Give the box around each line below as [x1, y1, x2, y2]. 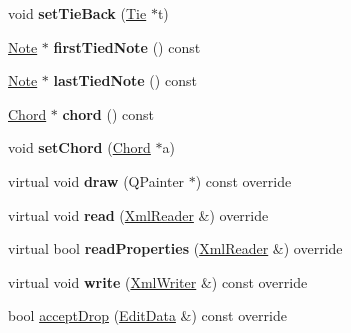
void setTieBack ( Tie [8, 3, 147, 23]
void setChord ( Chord [8, 137, 151, 158]
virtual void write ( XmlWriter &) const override [8, 271, 308, 292]
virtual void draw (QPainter [8, 170, 185, 191]
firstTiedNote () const [53, 36, 201, 57]
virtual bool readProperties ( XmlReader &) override [8, 238, 343, 259]
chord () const [62, 103, 154, 124]
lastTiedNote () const [53, 70, 197, 91]
